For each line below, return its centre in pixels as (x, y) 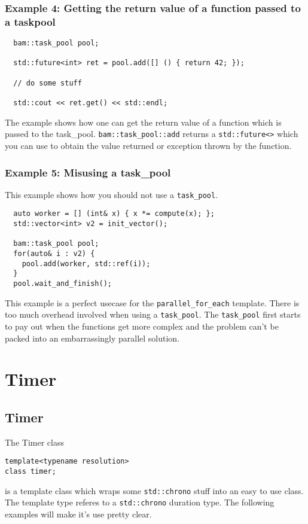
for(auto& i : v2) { (54, 254)
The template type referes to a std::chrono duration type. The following (140, 502)
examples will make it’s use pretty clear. (78, 514)
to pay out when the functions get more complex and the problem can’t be (142, 326)
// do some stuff (48, 83)
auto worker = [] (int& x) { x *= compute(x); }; (114, 214)
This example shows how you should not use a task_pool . (112, 194)
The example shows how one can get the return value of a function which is (143, 122)
